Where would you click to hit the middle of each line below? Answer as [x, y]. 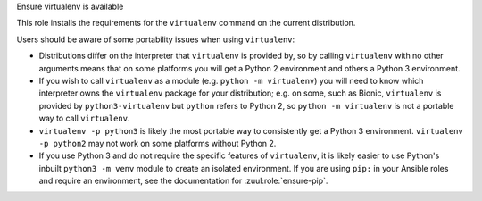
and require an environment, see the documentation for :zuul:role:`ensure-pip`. [183, 181]
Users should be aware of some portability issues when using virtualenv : [156, 39]
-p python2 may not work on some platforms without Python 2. [158, 143]
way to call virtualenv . [84, 118]
